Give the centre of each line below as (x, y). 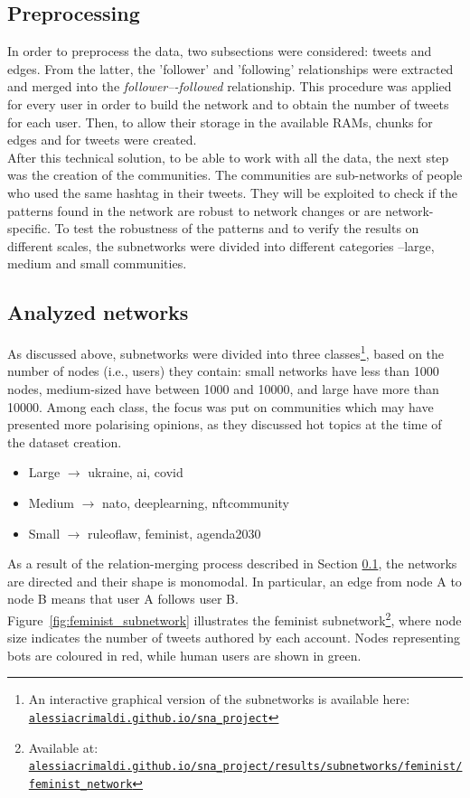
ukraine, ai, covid (136, 472)
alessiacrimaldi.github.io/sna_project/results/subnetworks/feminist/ (245, 767)
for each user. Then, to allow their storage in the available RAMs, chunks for (220, 122)
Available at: (63, 747)
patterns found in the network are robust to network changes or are (194, 210)
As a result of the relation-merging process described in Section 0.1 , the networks (232, 563)
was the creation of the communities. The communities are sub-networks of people (235, 175)
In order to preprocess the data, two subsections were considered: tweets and (220, 51)
